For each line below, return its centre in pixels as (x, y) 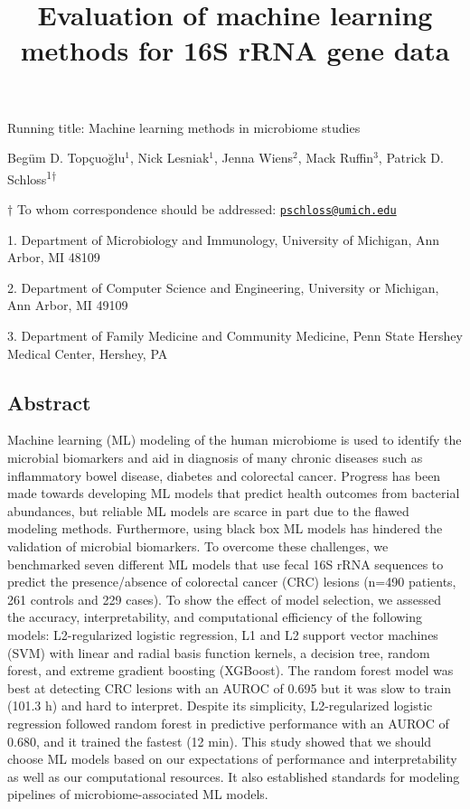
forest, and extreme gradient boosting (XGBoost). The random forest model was (230, 670)
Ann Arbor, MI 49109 (68, 305)
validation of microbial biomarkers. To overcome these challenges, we (198, 546)
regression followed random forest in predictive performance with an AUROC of (228, 723)
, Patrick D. (411, 158)
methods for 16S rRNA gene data (235, 50)
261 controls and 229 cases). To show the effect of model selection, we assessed (225, 599)
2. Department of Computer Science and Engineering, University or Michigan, (223, 287)
